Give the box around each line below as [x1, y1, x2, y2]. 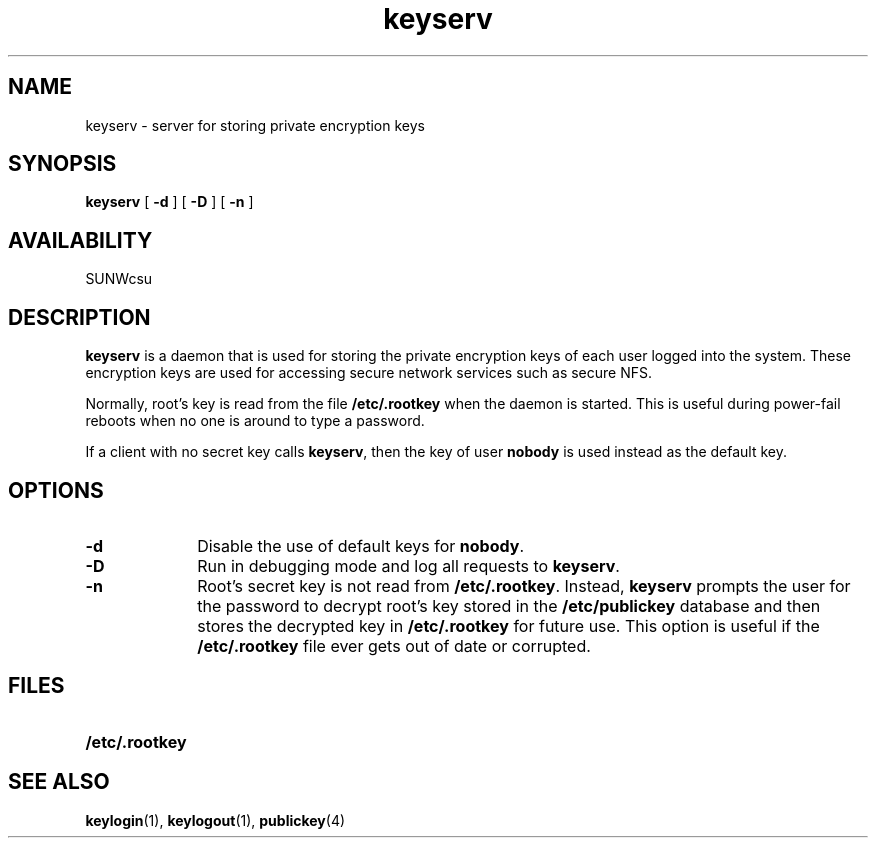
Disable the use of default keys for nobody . [197, 535, 525, 556]
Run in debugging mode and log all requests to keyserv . [197, 555, 620, 576]
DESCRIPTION [8, 304, 151, 330]
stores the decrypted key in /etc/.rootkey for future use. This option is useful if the [197, 615, 820, 636]
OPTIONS [8, 477, 104, 503]
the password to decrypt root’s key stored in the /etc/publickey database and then [197, 595, 821, 616]
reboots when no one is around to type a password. [85, 412, 425, 430]
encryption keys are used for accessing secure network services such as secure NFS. [85, 364, 653, 382]
